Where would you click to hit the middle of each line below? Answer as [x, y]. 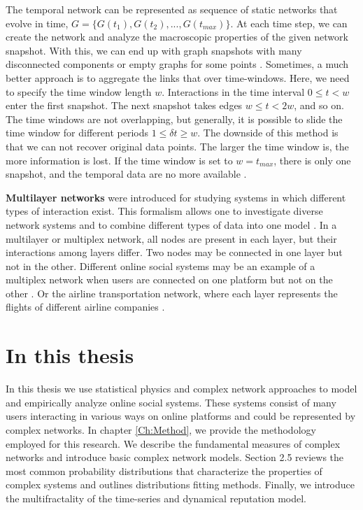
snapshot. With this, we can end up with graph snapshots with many [154, 50]
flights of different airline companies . [85, 307]
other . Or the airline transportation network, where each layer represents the [172, 293]
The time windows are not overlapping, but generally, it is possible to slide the [174, 119]
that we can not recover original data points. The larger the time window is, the [177, 146]
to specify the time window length [79, 91]
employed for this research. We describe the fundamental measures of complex [173, 443]
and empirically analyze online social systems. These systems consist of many [171, 402]
